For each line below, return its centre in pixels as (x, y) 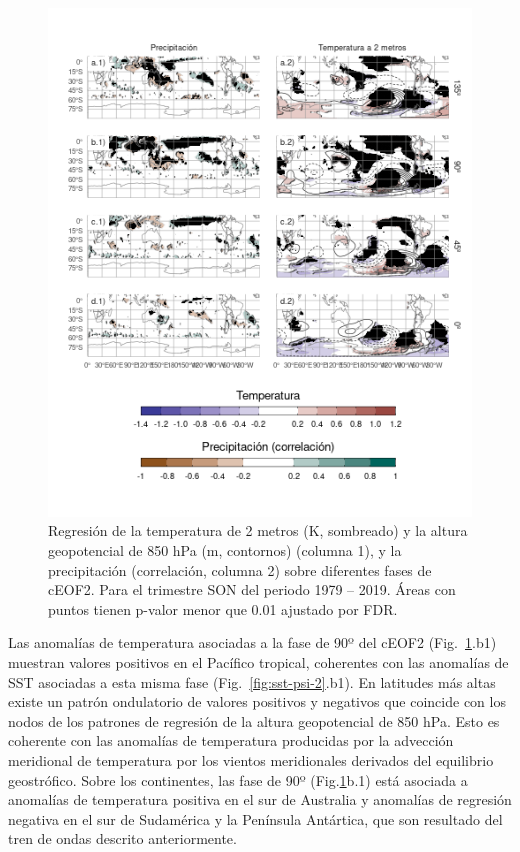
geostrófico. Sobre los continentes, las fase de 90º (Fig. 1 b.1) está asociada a (238, 779)
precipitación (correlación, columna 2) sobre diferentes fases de (240, 569)
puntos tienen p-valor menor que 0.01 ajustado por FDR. (223, 608)
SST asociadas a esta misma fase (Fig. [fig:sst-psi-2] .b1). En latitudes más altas (252, 681)
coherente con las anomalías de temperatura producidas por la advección (231, 740)
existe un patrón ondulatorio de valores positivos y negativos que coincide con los (257, 701)
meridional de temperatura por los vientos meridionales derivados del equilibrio (251, 759)
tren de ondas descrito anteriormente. (122, 838)
